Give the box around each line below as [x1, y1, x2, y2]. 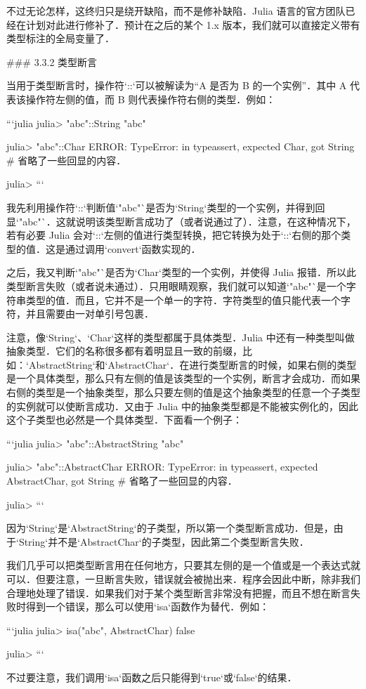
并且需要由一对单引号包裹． [25, 306, 154, 321]
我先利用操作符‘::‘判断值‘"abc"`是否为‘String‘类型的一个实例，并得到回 [6, 199, 325, 214]
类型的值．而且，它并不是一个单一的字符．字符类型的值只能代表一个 [25, 292, 341, 307]
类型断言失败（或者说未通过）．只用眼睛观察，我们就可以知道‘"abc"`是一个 [6, 278, 346, 293]
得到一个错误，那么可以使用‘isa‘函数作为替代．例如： [25, 599, 270, 614]
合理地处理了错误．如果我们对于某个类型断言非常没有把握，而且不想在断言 [6, 585, 351, 600]
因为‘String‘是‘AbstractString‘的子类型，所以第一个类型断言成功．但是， [6, 520, 334, 535]
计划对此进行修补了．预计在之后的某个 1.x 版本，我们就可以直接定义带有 [25, 17, 360, 32]
